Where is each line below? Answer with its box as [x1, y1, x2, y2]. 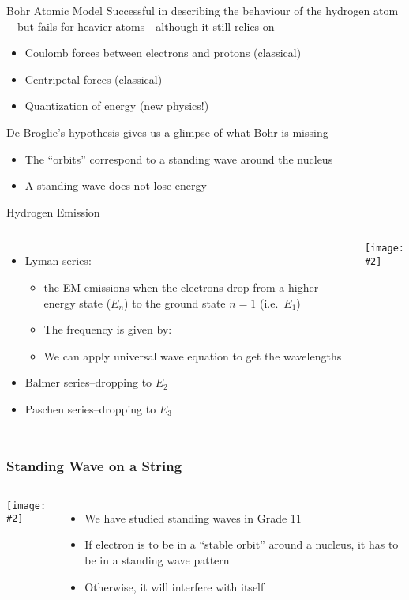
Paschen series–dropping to [24, 400, 156, 417]
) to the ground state [124, 294, 226, 311]
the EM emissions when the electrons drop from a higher [43, 278, 319, 295]
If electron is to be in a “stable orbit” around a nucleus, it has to [84, 536, 399, 553]
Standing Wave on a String [6, 456, 182, 476]
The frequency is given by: [43, 321, 172, 338]
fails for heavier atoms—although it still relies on [37, 17, 275, 34]
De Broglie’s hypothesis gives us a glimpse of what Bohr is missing [6, 123, 328, 140]
